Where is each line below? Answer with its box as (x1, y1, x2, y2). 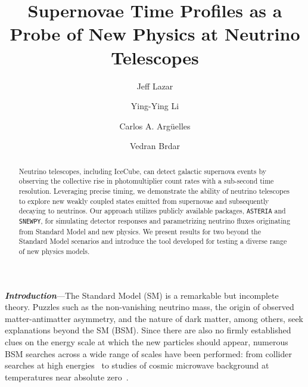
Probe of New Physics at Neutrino (10, 21, 300, 46)
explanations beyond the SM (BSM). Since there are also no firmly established (5, 324, 291, 336)
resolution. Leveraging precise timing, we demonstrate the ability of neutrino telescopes (18, 185, 290, 196)
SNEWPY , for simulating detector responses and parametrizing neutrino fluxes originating (18, 216, 291, 226)
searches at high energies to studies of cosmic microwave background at (5, 359, 269, 371)
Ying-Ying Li (130, 100, 179, 112)
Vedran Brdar (130, 140, 180, 152)
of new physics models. (18, 246, 90, 256)
